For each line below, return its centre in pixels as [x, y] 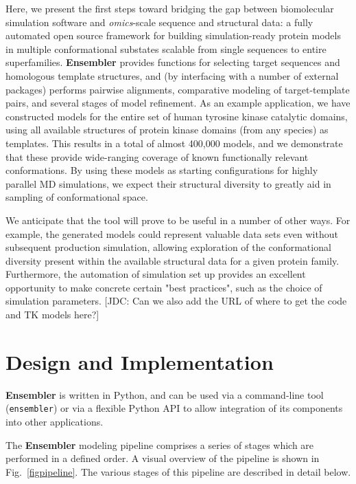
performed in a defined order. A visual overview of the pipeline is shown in [163, 458]
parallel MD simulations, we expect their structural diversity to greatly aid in [168, 183]
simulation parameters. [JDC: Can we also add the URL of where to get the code [176, 301]
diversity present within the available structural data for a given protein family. [173, 260]
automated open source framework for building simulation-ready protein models [173, 35]
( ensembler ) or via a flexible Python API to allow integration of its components [174, 408]
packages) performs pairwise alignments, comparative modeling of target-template [178, 89]
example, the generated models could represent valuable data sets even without [172, 233]
